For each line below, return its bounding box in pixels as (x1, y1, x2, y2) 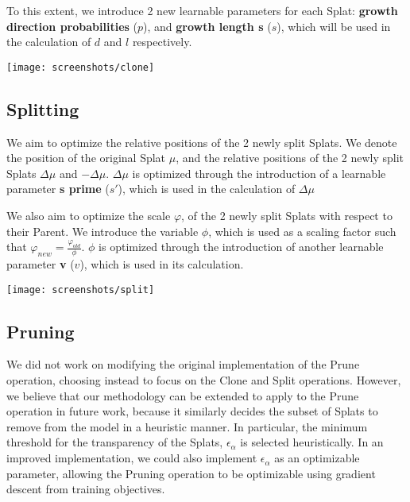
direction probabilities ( (6, 17, 137, 34)
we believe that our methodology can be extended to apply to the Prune (6, 387, 359, 404)
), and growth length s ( (143, 17, 272, 34)
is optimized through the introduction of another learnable (99, 238, 384, 255)
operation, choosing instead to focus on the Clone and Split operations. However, (6, 372, 401, 388)
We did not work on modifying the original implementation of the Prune (6, 356, 360, 373)
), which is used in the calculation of (118, 180, 296, 197)
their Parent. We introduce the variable (6, 222, 199, 239)
